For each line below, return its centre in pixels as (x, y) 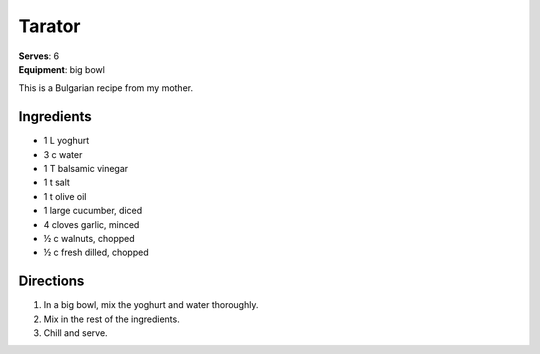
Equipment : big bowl (61, 69)
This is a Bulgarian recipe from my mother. (106, 88)
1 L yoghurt (66, 141)
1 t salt (56, 182)
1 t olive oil (65, 196)
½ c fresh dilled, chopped (96, 252)
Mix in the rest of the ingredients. (111, 319)
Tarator (49, 26)
